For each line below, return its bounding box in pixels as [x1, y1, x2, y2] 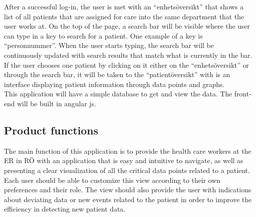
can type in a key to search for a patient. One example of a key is [4, 30, 203, 41]
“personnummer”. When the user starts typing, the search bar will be [4, 40, 214, 50]
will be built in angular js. [17, 98, 97, 108]
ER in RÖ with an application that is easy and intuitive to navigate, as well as [4, 155, 244, 166]
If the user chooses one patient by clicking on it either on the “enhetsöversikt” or [4, 59, 249, 70]
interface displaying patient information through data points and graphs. [4, 79, 225, 89]
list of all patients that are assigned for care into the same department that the [4, 11, 244, 21]
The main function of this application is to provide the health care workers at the [4, 145, 252, 156]
